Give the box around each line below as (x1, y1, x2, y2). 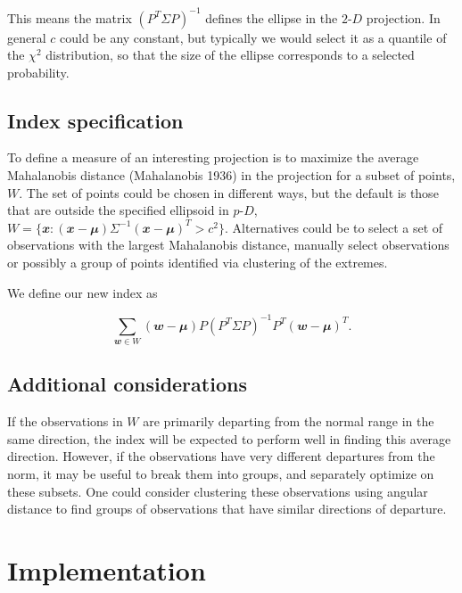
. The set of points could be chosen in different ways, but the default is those (19, 183, 439, 202)
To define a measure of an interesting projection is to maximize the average (7, 148, 419, 167)
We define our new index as (7, 283, 158, 301)
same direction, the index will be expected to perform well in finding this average (7, 429, 451, 448)
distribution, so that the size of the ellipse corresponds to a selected (45, 45, 415, 64)
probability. (7, 62, 70, 81)
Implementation (7, 552, 206, 589)
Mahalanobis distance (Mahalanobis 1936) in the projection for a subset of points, (7, 166, 456, 185)
